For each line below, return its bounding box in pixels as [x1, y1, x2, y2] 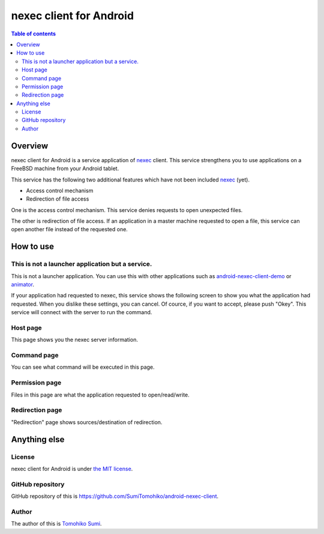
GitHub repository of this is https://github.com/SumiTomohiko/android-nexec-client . [11, 493, 219, 500]
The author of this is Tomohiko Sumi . [11, 520, 102, 527]
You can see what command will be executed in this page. [11, 363, 155, 371]
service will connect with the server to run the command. [11, 309, 152, 316]
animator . [11, 281, 34, 288]
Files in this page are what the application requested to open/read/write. [11, 391, 190, 398]
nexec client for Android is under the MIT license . [11, 465, 133, 472]
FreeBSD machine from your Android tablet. [11, 165, 119, 172]
